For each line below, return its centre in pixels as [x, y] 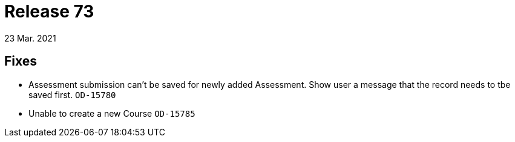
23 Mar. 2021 [30, 38]
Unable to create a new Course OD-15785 [112, 113]
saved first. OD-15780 [72, 94]
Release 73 [49, 11]
